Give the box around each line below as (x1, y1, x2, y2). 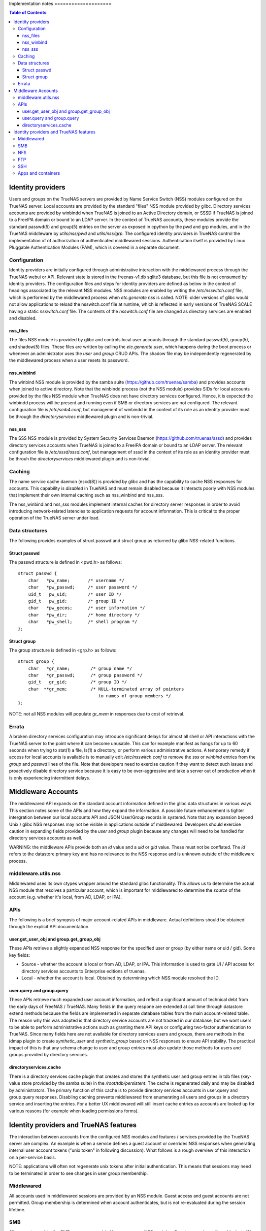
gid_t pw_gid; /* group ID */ (28, 598, 125, 604)
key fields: (9, 952, 31, 958)
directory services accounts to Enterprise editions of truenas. (21, 968, 146, 974)
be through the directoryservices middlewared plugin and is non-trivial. (9, 414, 154, 420)
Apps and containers (18, 170, 60, 176)
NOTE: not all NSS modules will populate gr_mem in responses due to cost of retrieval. (9, 711, 185, 717)
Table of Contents (9, 10, 47, 16)
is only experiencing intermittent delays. (9, 775, 91, 780)
